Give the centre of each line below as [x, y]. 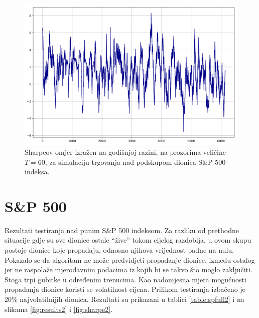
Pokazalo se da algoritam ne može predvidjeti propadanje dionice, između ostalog [130, 259]
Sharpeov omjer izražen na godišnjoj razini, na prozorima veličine [125, 151]
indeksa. [37, 172]
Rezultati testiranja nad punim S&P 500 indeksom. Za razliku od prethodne [122, 230]
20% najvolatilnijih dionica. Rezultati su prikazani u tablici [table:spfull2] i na [124, 299]
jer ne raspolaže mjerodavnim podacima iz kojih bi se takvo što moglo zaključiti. [128, 270]
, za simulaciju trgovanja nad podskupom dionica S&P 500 [135, 162]
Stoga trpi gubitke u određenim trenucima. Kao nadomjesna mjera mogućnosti [125, 279]
